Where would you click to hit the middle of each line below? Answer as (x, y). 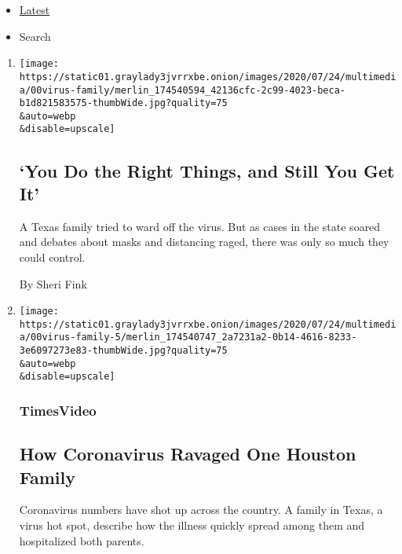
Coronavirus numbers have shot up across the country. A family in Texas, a (201, 510)
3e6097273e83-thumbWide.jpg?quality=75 (123, 351)
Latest (35, 9)
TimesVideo (58, 410)
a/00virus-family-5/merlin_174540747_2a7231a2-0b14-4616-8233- (188, 338)
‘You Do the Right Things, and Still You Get (207, 170)
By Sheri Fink (53, 283)
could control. (52, 257)
